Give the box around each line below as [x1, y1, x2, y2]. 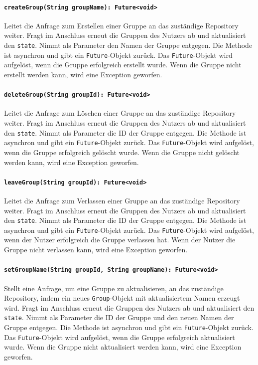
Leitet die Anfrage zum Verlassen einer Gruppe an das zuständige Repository [4, 195, 240, 205]
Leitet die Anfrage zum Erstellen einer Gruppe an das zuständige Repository [4, 20, 239, 30]
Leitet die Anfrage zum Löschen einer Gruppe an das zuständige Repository [4, 108, 236, 118]
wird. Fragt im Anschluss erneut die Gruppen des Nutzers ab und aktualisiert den [4, 302, 255, 313]
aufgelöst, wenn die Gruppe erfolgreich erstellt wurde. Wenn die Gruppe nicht [4, 59, 242, 70]
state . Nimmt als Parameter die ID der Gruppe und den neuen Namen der [4, 312, 234, 323]
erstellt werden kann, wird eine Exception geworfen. [4, 69, 162, 79]
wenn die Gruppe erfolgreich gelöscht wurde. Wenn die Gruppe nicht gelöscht [4, 147, 240, 157]
